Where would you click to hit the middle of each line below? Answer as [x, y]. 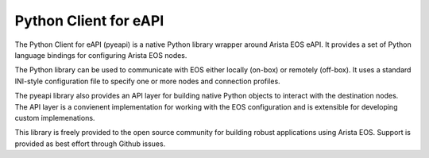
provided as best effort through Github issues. [90, 144]
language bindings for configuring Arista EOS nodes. [101, 55]
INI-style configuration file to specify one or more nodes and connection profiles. [148, 81]
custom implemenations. [55, 118]
